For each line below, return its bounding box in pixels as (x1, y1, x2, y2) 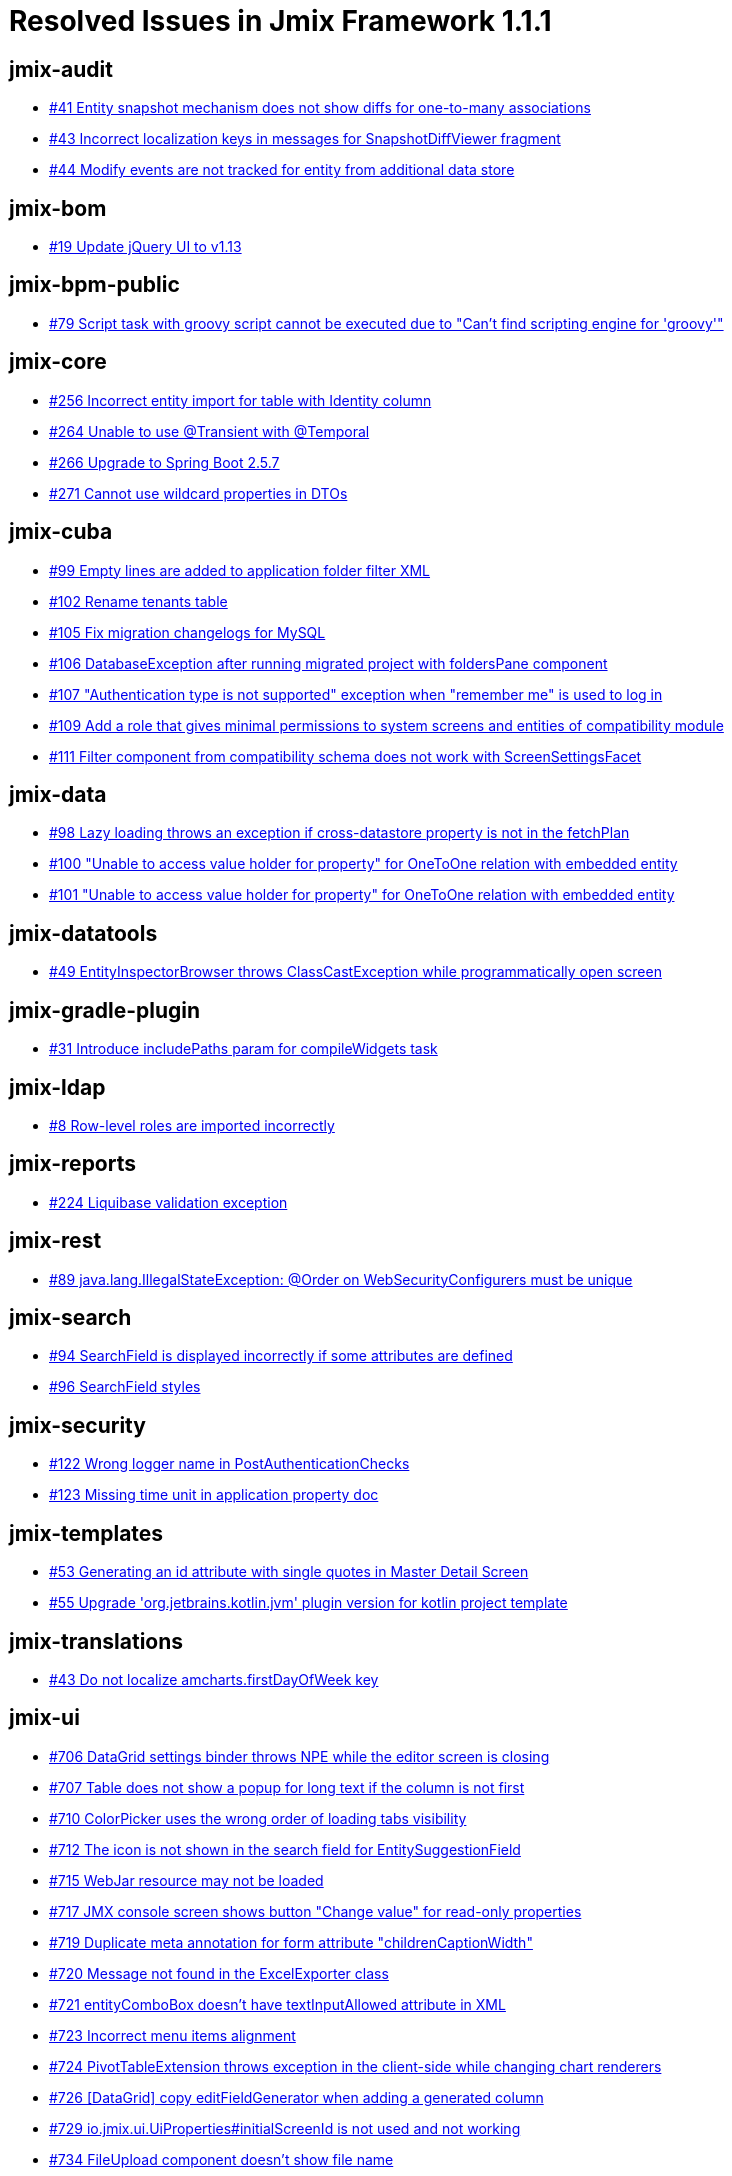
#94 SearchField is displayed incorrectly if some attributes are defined (49, 1347, 513, 1365)
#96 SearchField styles (49, 1378, 201, 1396)
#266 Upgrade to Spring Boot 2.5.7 (49, 453, 280, 471)
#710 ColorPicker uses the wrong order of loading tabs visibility (49, 1809, 467, 1827)
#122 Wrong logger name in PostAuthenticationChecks (49, 1455, 410, 1473)
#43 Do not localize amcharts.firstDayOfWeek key (49, 1670, 379, 1688)
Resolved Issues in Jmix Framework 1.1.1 (9, 4, 552, 38)
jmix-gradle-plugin (9, 997, 201, 1023)
